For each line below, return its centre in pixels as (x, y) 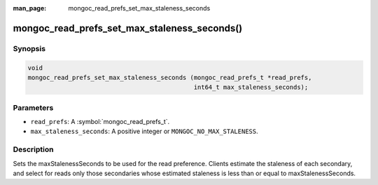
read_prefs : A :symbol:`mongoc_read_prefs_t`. (100, 122)
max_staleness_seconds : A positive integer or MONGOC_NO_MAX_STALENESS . (144, 131)
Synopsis (29, 48)
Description (33, 149)
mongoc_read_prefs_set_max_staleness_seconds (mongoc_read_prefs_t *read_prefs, (170, 77)
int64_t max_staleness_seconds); (251, 87)
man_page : (30, 8)
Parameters (33, 107)
